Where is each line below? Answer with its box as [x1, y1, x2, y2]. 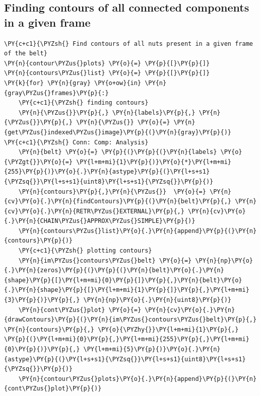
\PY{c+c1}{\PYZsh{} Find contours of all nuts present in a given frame [4, 40, 253, 47]
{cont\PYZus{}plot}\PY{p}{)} [4, 385, 102, 392]
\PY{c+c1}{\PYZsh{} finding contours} [18, 99, 149, 107]
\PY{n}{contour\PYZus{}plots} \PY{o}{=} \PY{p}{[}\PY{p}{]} [4, 59, 210, 67]
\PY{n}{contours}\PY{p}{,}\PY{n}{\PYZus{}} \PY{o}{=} [18, 188, 206, 195]
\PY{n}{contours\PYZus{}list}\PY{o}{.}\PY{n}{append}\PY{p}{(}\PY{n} [18, 227, 257, 234]
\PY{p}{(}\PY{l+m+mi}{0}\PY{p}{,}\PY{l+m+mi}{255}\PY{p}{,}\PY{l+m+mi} [4, 336, 249, 343]
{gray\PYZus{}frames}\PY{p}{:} [4, 89, 109, 97]
